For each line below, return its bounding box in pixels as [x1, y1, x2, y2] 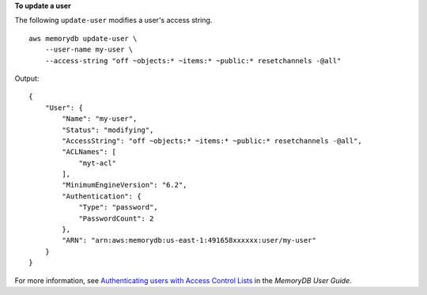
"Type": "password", [78, 202, 158, 212]
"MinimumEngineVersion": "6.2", [62, 180, 187, 190]
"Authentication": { [62, 191, 142, 201]
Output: [14, 74, 40, 83]
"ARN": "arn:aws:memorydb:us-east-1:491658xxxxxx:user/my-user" [62, 236, 316, 245]
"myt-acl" [78, 158, 117, 168]
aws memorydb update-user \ [28, 34, 138, 43]
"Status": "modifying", [62, 125, 154, 134]
